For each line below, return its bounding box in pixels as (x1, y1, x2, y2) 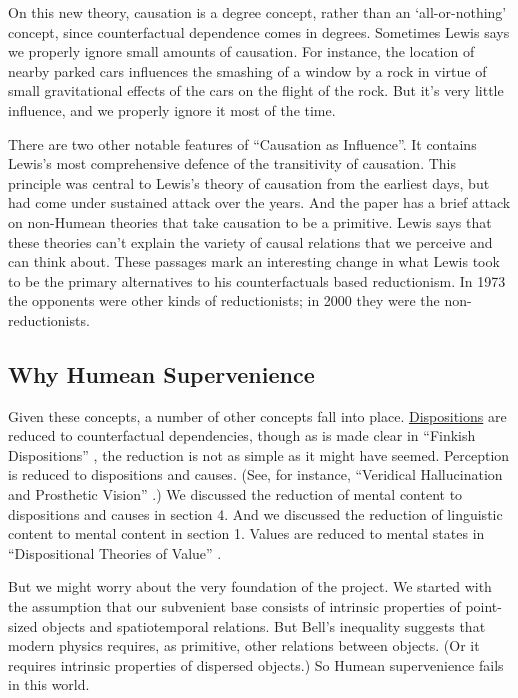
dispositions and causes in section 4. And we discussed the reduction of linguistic (8, 503, 503, 524)
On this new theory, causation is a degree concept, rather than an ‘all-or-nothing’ (8, 2, 507, 22)
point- (465, 596, 502, 617)
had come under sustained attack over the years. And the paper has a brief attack (8, 192, 511, 213)
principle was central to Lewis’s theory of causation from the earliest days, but (8, 172, 490, 193)
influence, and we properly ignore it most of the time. (8, 99, 336, 120)
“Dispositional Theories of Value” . (8, 542, 222, 563)
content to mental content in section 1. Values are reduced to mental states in (8, 523, 485, 544)
